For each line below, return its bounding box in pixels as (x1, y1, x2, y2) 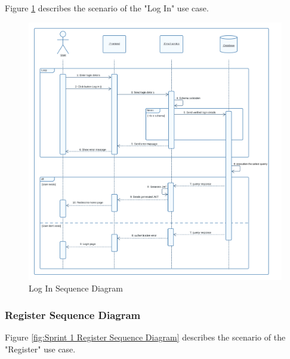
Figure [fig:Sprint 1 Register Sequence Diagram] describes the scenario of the (5, 331, 286, 343)
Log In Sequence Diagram (29, 282, 123, 294)
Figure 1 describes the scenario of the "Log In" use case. (5, 2, 209, 14)
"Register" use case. (5, 342, 76, 355)
